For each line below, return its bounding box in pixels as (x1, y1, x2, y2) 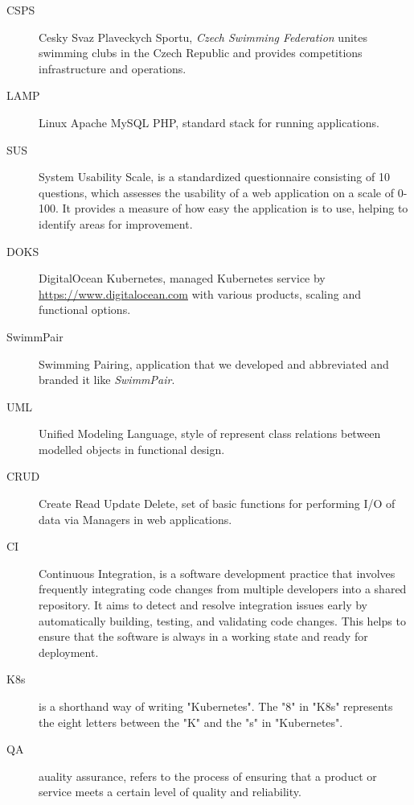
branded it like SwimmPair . (39, 371, 175, 388)
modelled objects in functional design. (39, 440, 225, 457)
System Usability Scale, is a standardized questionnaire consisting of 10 (39, 168, 390, 185)
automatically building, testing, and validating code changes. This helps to (39, 612, 406, 629)
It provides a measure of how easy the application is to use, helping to (62, 200, 408, 217)
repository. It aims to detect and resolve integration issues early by (39, 597, 367, 613)
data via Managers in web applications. (39, 510, 232, 527)
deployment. (39, 643, 99, 660)
